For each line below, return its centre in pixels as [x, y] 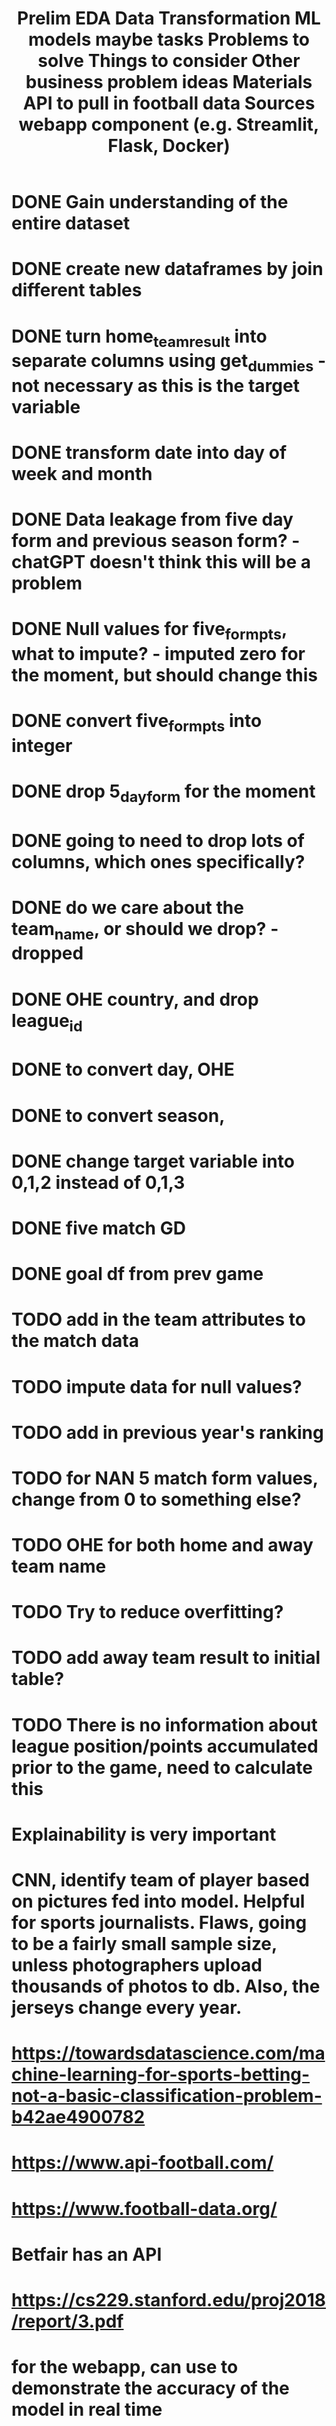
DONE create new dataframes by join [167, 269]
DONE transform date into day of [149, 452]
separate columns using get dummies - [168, 363]
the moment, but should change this [164, 674]
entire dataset [71, 223]
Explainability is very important [144, 1834]
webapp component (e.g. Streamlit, [169, 124]
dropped [47, 953]
